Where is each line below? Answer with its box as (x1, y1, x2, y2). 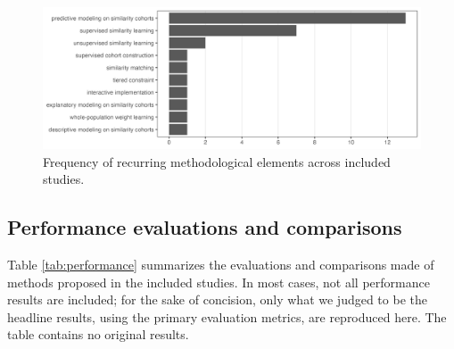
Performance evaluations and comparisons (7, 213, 402, 241)
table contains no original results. (7, 325, 189, 344)
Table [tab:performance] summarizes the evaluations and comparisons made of (7, 254, 434, 273)
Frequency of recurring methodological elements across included (43, 152, 391, 170)
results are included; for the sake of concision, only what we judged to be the (7, 290, 427, 309)
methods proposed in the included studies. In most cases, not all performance (7, 272, 430, 291)
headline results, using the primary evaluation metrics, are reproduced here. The (7, 307, 447, 326)
